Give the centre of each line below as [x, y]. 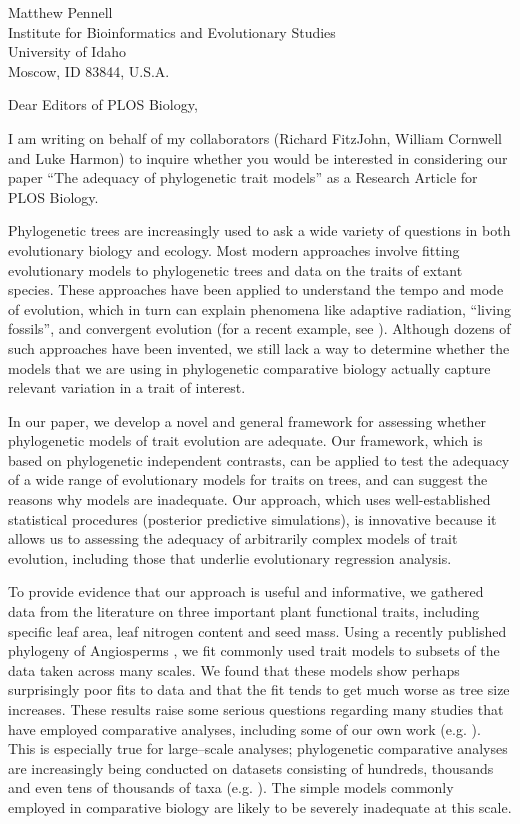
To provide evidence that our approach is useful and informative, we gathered [246, 591]
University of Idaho [67, 51]
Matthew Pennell [60, 12]
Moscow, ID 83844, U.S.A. [89, 70]
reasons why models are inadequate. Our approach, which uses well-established [249, 499]
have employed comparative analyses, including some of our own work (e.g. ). [244, 728]
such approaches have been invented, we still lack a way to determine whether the [259, 347]
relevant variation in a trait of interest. [127, 387]
